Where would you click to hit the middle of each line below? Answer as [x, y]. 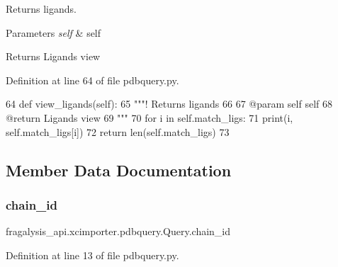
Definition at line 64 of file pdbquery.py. [92, 80]
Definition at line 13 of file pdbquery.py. [92, 255]
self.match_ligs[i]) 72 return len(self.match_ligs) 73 [118, 131]
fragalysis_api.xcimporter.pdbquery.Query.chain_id [118, 231]
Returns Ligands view [53, 56]
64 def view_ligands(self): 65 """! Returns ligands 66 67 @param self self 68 [169, 104]
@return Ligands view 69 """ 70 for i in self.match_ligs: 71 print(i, [150, 117]
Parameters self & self [53, 32]
